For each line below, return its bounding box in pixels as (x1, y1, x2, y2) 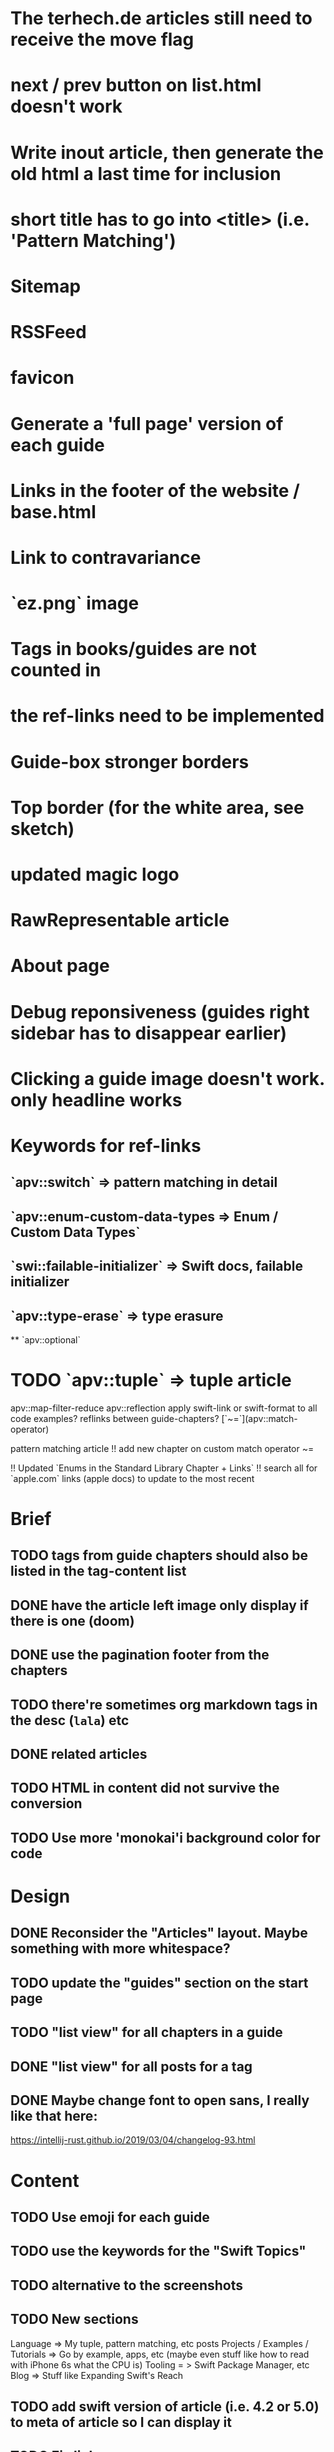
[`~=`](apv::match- (221, 1412, 298, 1424)
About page (10, 955, 110, 977)
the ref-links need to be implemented (10, 705, 325, 727)
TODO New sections (10, 2311, 139, 2328)
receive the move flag (10, 28, 195, 51)
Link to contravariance (10, 546, 202, 569)
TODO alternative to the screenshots (10, 2277, 243, 2294)
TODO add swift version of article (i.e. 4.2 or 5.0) (10, 2398, 320, 2415)
